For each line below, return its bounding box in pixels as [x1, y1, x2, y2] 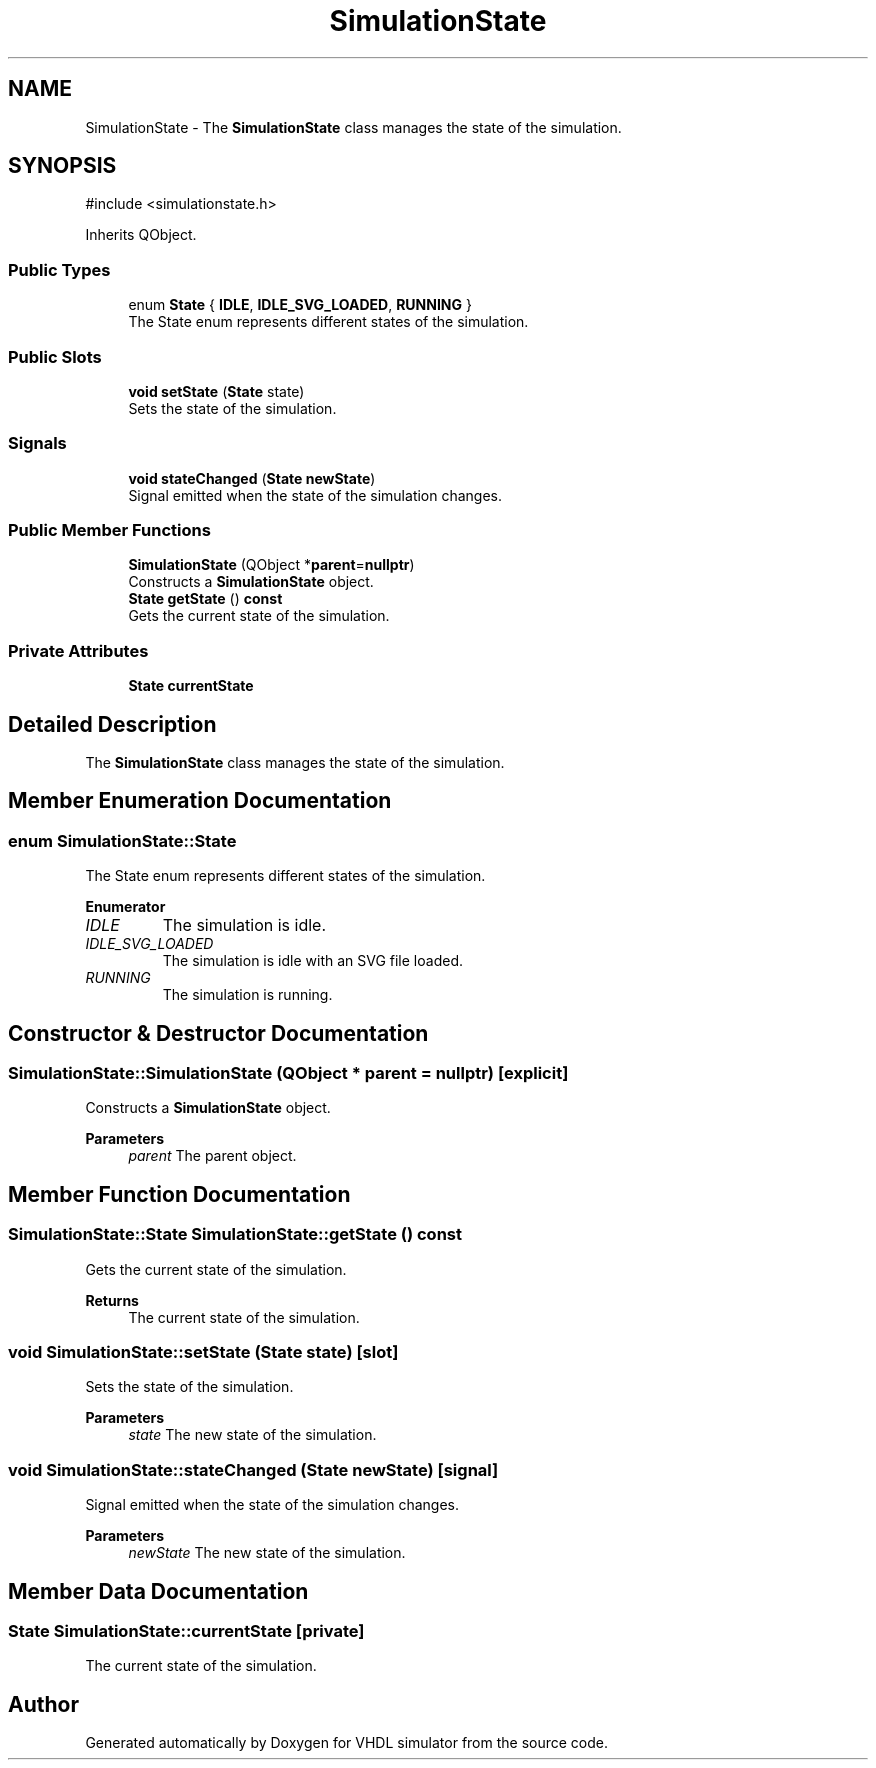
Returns [85, 1291, 139, 1309]
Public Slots [8, 346, 102, 367]
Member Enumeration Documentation [8, 788, 392, 814]
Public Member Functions [8, 520, 211, 541]
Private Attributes [8, 640, 149, 661]
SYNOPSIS [8, 153, 117, 179]
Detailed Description [8, 711, 217, 737]
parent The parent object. [128, 1147, 297, 1165]
